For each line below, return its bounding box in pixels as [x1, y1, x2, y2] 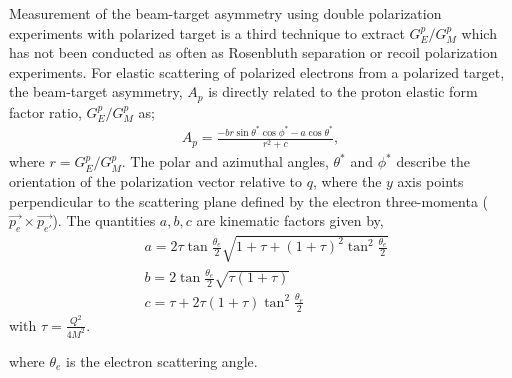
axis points [397, 171, 464, 192]
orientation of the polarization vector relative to [9, 171, 303, 192]
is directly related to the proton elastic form [208, 81, 478, 102]
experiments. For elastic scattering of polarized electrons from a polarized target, [9, 61, 505, 82]
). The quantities [52, 210, 156, 231]
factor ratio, [9, 101, 82, 122]
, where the [312, 171, 382, 192]
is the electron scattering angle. [66, 350, 258, 371]
